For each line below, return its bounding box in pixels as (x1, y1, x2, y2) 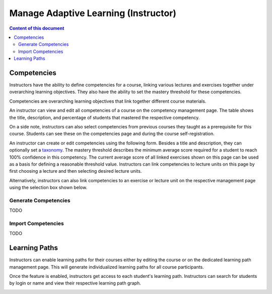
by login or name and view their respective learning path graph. (9, 280, 141, 286)
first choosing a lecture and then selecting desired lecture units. (9, 168, 142, 174)
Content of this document (9, 25, 64, 31)
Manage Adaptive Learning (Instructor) (9, 8, 176, 19)
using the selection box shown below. (9, 184, 88, 191)
